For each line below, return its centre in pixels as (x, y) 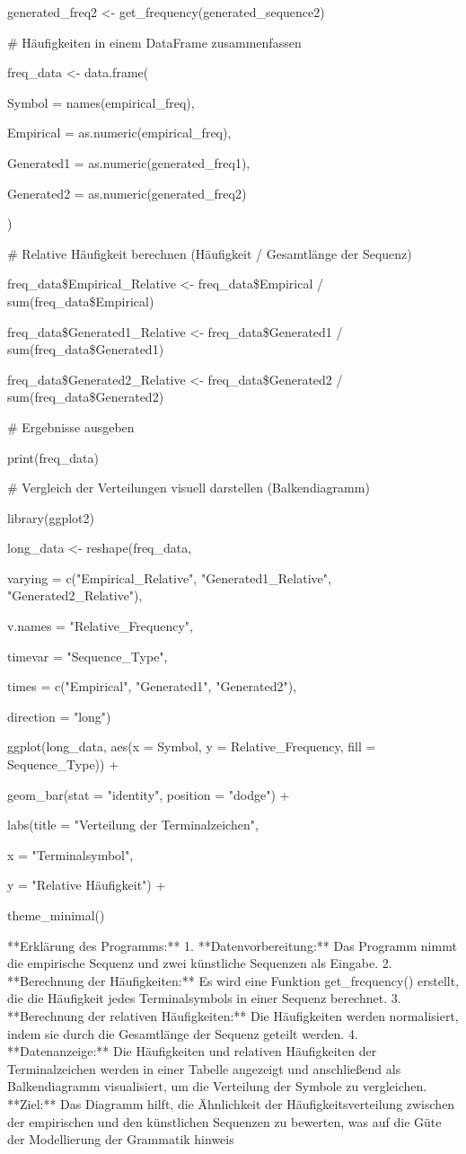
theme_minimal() (56, 915)
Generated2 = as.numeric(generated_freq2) (127, 193)
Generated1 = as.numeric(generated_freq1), (129, 162)
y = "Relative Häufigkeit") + (87, 885)
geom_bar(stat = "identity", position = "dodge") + (149, 794)
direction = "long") (59, 716)
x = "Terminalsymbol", (70, 854)
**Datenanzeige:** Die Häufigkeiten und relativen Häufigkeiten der (192, 1051)
